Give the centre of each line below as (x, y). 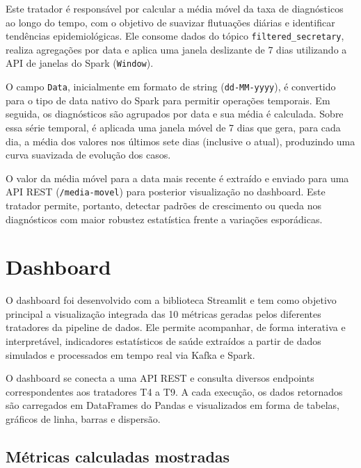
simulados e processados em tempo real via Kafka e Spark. (130, 354)
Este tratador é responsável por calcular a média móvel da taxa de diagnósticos (175, 8)
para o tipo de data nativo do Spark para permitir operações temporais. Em (168, 100)
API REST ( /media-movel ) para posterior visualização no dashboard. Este (166, 192)
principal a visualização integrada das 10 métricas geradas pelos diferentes (163, 313)
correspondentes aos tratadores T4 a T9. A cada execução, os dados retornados (174, 391)
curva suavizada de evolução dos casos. (88, 155)
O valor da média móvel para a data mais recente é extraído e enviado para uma (177, 178)
